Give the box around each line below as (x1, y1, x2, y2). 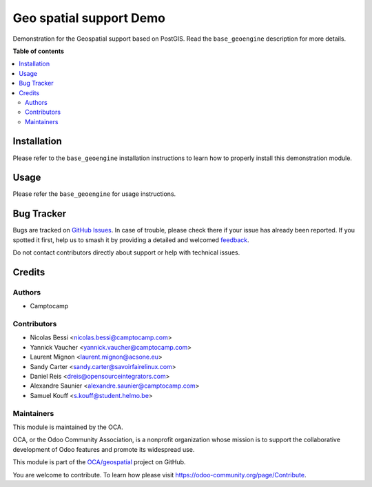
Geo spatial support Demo (12, 10, 165, 26)
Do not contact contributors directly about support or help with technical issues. (12, 248, 240, 257)
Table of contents (12, 47, 65, 55)
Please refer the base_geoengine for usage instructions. (12, 190, 176, 198)
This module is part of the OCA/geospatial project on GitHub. (12, 458, 186, 466)
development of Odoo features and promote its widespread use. (12, 445, 195, 453)
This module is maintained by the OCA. (12, 423, 123, 431)
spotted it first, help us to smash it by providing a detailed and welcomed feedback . (12, 235, 249, 244)
